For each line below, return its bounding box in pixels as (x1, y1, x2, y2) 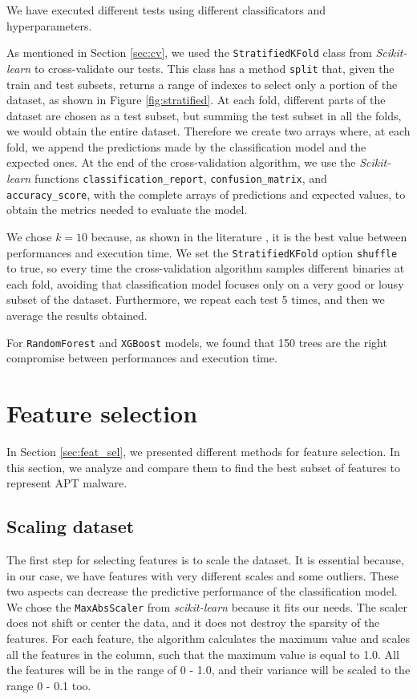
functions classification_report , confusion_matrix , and (34, 170, 327, 187)
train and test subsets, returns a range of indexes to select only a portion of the (6, 75, 398, 92)
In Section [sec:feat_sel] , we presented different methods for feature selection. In (6, 442, 400, 459)
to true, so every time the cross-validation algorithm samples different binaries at (6, 260, 405, 277)
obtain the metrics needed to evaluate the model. (6, 201, 248, 218)
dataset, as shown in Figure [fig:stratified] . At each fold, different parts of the (6, 91, 386, 108)
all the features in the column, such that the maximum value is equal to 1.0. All (6, 645, 399, 662)
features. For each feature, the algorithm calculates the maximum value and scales (6, 629, 411, 646)
